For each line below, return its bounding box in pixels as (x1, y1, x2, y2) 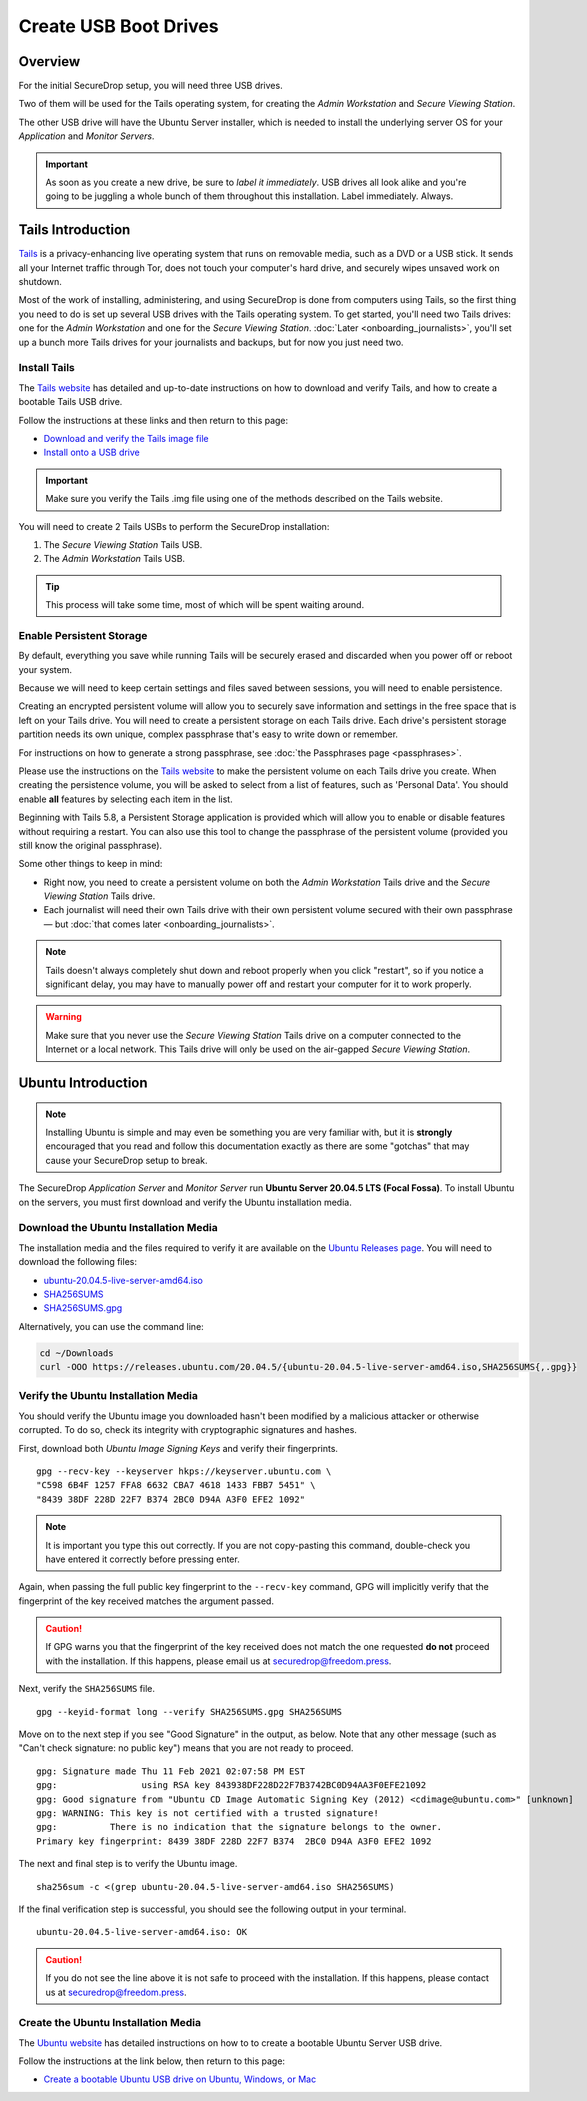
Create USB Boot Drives (18, 15, 219, 37)
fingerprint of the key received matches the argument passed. (18, 1595, 275, 1607)
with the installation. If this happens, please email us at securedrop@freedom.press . (45, 1655, 392, 1667)
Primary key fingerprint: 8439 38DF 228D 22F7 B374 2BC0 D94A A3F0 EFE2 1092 (36, 1835, 432, 1847)
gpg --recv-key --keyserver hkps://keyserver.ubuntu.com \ (36, 1465, 332, 1477)
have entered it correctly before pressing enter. (45, 1553, 240, 1565)
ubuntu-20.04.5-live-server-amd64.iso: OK (36, 1926, 248, 1938)
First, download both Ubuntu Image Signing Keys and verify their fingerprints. (18, 1442, 339, 1454)
